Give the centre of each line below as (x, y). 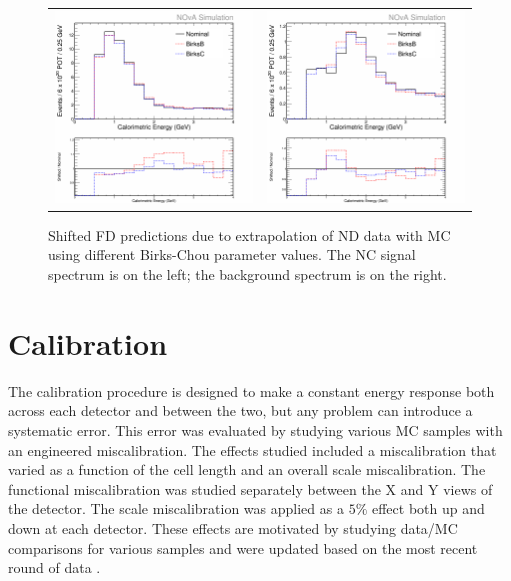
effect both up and (428, 508)
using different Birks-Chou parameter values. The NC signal (232, 254)
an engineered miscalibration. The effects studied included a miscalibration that (252, 449)
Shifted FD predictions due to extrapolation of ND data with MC (249, 234)
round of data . (54, 567)
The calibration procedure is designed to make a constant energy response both (251, 390)
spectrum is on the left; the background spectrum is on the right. (247, 274)
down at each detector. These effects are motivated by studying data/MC (233, 527)
